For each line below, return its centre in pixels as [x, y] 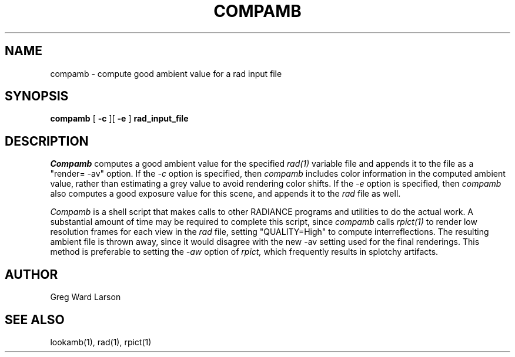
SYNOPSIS [37, 96]
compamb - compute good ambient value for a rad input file [166, 73]
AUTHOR [31, 274]
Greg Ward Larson [86, 297]
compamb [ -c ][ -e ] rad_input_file [119, 119]
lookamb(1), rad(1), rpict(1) [101, 342]
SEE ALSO [35, 319]
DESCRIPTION [47, 141]
